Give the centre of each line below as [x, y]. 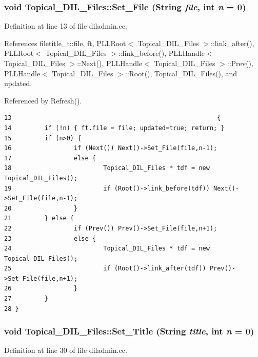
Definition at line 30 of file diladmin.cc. [66, 350]
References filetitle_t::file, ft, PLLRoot [65, 43]
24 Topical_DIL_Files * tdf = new [107, 249]
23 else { [50, 238]
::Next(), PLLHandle [110, 63]
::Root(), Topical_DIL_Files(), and [181, 73]
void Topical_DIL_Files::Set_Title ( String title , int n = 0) [129, 331]
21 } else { [39, 218]
